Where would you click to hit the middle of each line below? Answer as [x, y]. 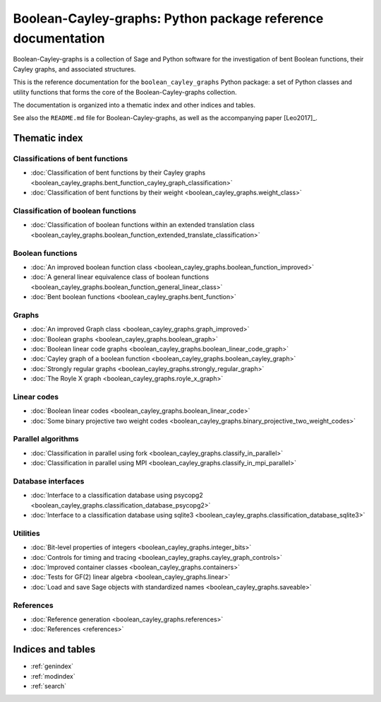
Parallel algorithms [46, 439]
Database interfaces [49, 481]
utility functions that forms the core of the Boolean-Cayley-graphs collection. [125, 92]
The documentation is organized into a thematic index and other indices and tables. [134, 105]
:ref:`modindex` [53, 676]
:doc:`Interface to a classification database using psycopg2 [117, 496]
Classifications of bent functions [71, 159]
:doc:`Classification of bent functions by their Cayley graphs [118, 172]
